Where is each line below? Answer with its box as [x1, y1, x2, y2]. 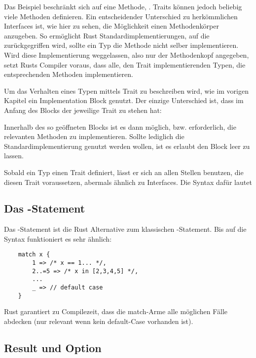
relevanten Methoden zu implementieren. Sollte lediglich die [4, 131, 184, 142]
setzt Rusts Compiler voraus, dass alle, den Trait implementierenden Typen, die [4, 59, 246, 70]
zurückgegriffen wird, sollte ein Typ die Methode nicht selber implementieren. [4, 40, 239, 50]
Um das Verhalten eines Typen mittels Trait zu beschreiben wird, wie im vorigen [4, 85, 249, 96]
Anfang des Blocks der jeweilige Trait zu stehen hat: [4, 105, 162, 115]
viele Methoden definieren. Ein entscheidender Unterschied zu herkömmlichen [4, 11, 238, 21]
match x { [18, 251, 50, 258]
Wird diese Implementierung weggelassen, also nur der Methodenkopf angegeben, [4, 49, 249, 60]
